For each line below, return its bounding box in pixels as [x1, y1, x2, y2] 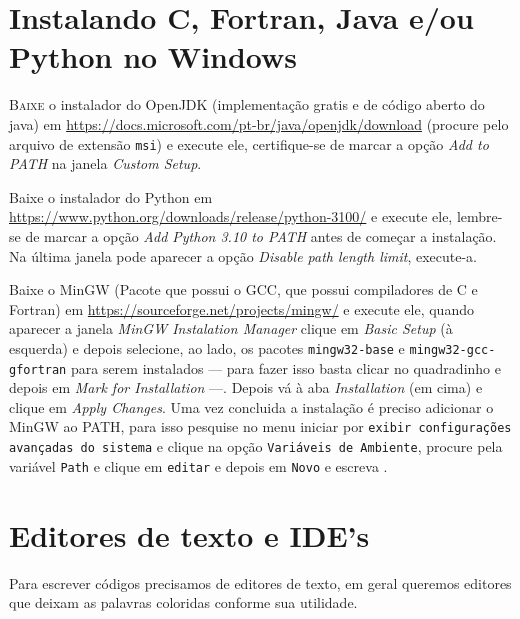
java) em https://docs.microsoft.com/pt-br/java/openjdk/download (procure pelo [9, 113, 509, 134]
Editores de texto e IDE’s [9, 514, 370, 555]
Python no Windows [9, 36, 298, 77]
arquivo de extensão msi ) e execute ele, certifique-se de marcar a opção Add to [9, 133, 489, 154]
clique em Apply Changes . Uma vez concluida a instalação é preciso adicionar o [9, 396, 494, 417]
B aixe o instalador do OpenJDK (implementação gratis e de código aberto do [9, 94, 485, 115]
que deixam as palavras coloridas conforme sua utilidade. [9, 592, 358, 613]
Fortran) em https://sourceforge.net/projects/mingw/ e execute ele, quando [9, 298, 474, 319]
